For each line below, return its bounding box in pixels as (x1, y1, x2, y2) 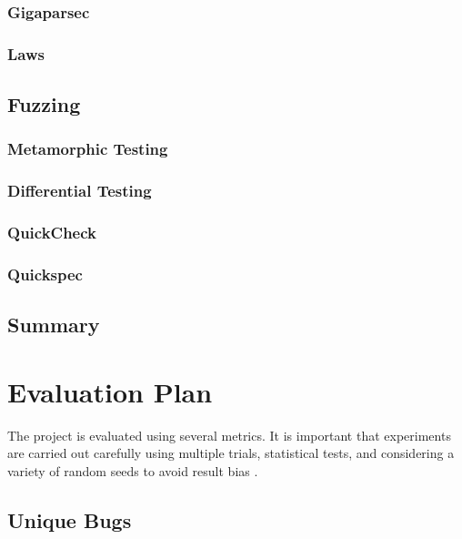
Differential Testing (7, 179, 152, 202)
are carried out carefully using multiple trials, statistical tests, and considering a (7, 443, 455, 463)
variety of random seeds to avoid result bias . (7, 461, 258, 480)
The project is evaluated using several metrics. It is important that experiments (7, 425, 451, 444)
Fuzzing (7, 90, 81, 118)
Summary (7, 310, 100, 339)
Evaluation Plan (7, 372, 213, 410)
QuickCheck (7, 221, 97, 244)
